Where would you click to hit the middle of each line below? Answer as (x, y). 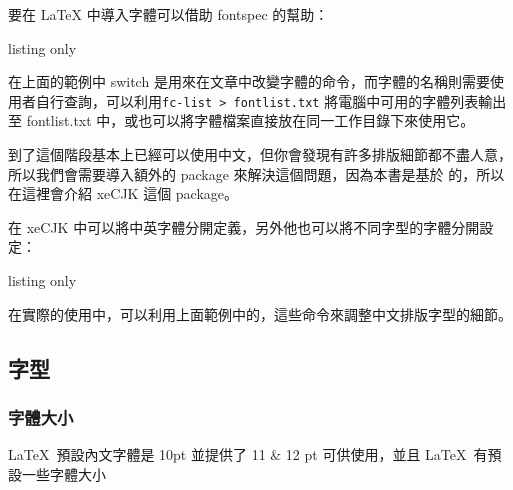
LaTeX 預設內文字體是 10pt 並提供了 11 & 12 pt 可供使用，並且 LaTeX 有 (248, 454)
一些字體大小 (63, 473)
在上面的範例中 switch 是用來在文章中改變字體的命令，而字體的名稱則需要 (249, 81)
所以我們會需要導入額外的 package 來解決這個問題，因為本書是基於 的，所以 (256, 173)
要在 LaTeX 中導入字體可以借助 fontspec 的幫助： (168, 14)
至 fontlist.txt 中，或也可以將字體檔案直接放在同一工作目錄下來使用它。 (241, 120)
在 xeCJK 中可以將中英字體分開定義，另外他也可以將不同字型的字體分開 (244, 226)
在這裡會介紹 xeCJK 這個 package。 (123, 193)
